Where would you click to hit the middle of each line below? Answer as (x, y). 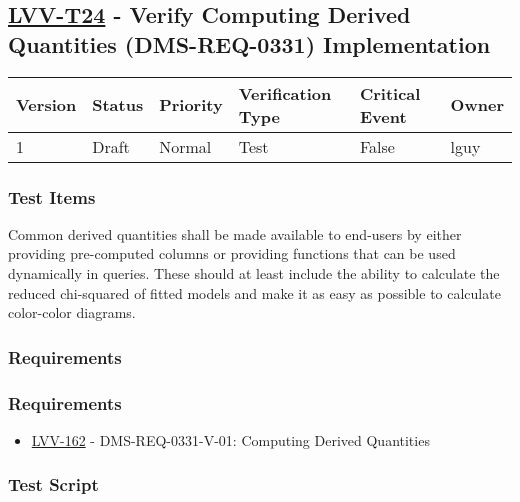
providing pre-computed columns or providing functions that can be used (232, 253)
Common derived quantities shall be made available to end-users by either (235, 233)
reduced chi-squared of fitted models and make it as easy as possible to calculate (254, 292)
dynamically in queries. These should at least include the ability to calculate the (254, 273)
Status (118, 105)
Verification (285, 93)
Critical (390, 93)
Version (46, 105)
